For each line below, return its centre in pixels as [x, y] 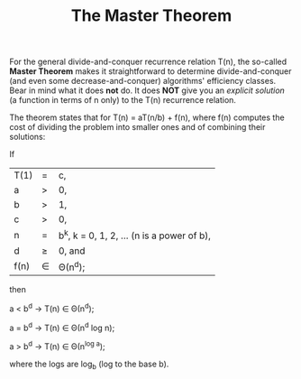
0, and [72, 251]
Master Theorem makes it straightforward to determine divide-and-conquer [150, 71]
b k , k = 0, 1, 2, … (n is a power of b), [135, 235]
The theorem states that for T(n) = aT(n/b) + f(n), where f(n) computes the [147, 117]
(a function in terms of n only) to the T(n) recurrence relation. [123, 100]
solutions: [27, 137]
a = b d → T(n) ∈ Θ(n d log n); [62, 327]
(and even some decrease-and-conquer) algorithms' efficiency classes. [143, 81]
